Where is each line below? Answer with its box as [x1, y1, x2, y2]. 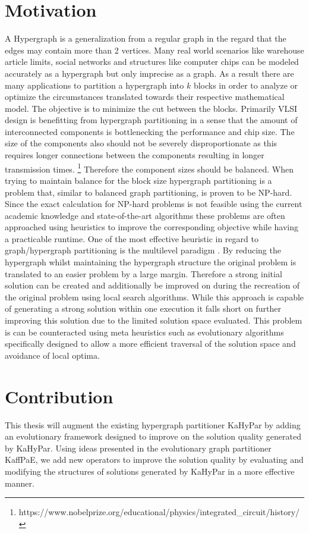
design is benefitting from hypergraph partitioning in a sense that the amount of [5, 114, 298, 126]
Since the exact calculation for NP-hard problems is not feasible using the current [5, 197, 302, 210]
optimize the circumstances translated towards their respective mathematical [5, 90, 285, 103]
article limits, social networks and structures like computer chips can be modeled [5, 55, 299, 68]
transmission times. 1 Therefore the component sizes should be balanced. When [5, 161, 294, 175]
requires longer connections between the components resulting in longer [5, 149, 264, 161]
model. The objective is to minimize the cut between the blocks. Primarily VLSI [5, 102, 298, 114]
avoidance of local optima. [5, 349, 100, 361]
